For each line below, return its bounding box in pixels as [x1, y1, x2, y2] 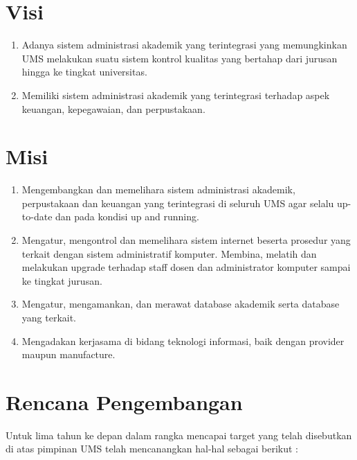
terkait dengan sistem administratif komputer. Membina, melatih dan [21, 246, 317, 260]
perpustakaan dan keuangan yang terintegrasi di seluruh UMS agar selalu [21, 195, 334, 210]
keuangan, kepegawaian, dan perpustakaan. [21, 101, 205, 116]
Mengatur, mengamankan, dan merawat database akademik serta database [21, 297, 340, 311]
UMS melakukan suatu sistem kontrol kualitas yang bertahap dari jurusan [21, 51, 338, 65]
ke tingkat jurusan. [21, 273, 102, 287]
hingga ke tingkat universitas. [21, 64, 147, 79]
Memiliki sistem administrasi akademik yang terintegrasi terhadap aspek [21, 87, 330, 102]
